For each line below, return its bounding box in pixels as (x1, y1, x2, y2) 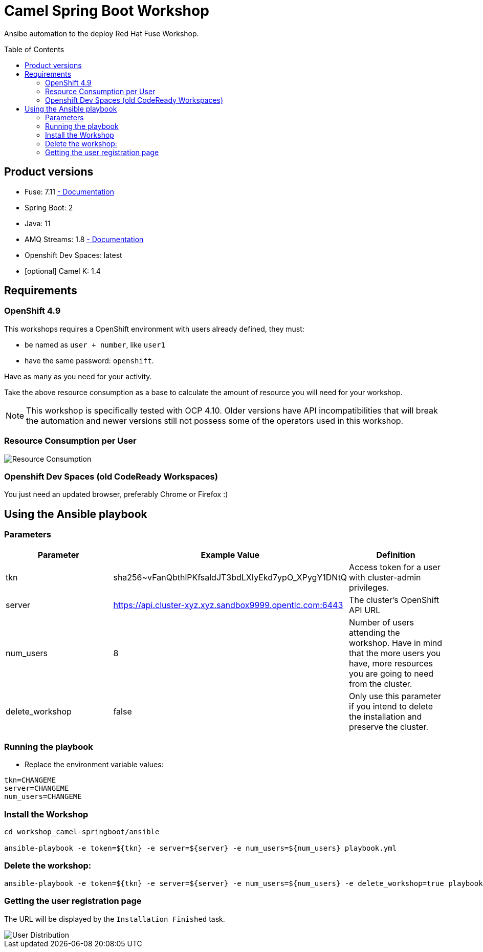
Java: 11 (25, 219, 51, 228)
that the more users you (349, 647, 441, 658)
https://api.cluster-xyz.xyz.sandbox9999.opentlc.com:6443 (113, 599, 343, 610)
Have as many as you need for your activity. (4, 372, 152, 381)
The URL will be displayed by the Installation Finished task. (4, 914, 225, 923)
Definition (376, 549, 415, 560)
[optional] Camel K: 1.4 (25, 266, 101, 275)
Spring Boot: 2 (25, 203, 73, 212)
